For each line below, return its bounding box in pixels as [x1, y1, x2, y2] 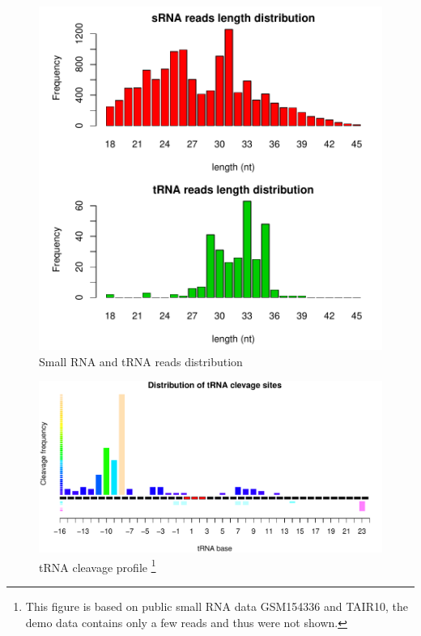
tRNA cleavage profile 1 [39, 556, 156, 575]
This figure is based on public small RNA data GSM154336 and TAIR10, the [25, 598, 408, 615]
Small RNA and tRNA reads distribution [39, 352, 243, 369]
